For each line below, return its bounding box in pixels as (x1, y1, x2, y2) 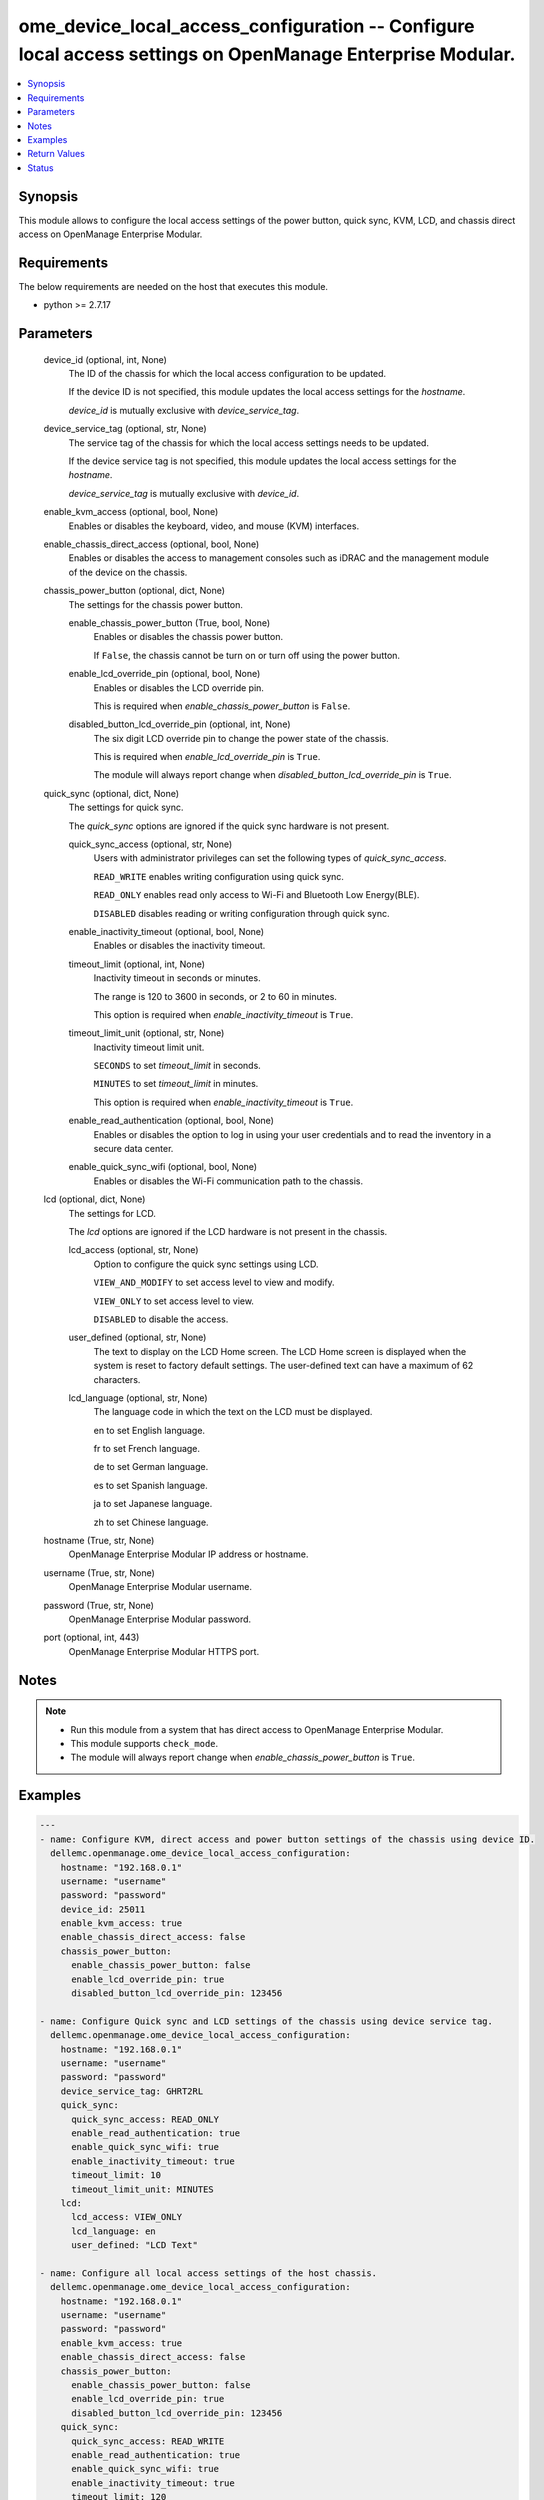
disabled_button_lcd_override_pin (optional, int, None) (68, 718, 291, 730)
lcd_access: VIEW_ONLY (71, 2211, 183, 2223)
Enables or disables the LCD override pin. (93, 681, 265, 694)
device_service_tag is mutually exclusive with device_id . (68, 487, 300, 499)
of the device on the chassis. (68, 566, 188, 578)
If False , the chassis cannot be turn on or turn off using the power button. (93, 649, 400, 661)
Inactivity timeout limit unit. (93, 1041, 205, 1053)
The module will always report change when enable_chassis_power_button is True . (70, 1751, 415, 1764)
